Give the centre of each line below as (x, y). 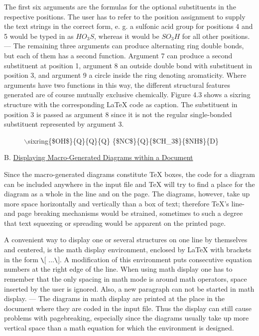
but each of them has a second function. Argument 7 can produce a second (118, 55)
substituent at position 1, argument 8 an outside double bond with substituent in (128, 65)
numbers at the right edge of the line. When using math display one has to (118, 269)
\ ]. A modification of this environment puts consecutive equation (153, 259)
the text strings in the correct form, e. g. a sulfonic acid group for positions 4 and (129, 26)
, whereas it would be (127, 36)
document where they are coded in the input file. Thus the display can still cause (128, 308)
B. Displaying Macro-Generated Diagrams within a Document (99, 157)
